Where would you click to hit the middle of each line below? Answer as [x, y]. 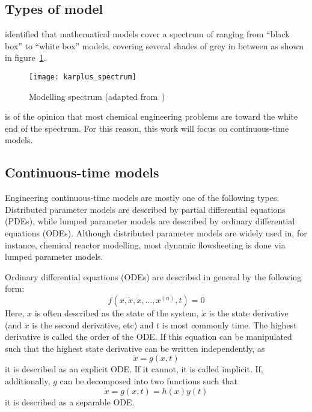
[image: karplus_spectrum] [83, 77]
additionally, [28, 380]
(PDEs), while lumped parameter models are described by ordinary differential [150, 221]
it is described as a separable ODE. [70, 401]
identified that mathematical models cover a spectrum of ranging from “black [147, 34]
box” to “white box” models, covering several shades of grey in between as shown [154, 45]
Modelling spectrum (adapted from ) [97, 96]
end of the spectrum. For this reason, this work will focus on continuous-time [147, 128]
